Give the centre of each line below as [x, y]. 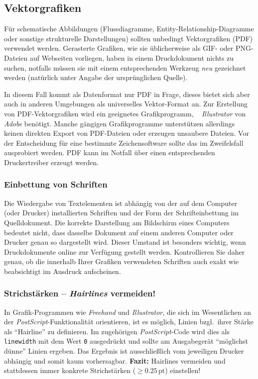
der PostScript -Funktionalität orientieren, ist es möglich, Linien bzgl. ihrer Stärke [129, 322]
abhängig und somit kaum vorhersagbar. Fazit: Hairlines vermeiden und [115, 360]
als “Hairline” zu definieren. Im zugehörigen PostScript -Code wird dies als [117, 331]
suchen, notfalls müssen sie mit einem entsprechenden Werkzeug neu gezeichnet [125, 67]
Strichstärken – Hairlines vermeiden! [80, 293]
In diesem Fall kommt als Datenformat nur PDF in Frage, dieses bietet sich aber [127, 94]
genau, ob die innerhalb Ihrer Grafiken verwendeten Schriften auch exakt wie [122, 261]
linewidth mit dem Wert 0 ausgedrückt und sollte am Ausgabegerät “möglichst [126, 341]
